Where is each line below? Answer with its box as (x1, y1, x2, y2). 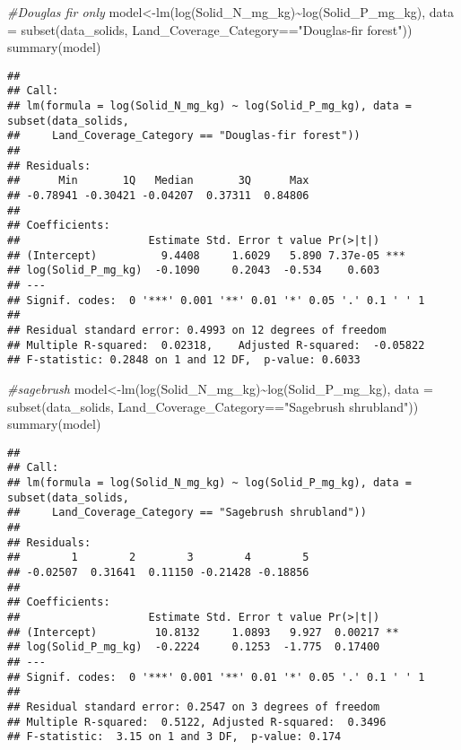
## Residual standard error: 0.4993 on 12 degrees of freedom (7, 323, 387, 336)
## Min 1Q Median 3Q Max (7, 174, 309, 187)
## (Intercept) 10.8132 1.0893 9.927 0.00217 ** (7, 625, 399, 639)
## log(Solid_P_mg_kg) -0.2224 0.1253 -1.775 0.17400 (7, 641, 380, 654)
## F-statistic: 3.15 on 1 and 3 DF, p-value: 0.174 (7, 730, 342, 744)
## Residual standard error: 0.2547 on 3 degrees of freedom (7, 700, 380, 713)
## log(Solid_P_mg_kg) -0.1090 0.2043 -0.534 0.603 (7, 264, 380, 277)
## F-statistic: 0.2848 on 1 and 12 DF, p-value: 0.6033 (7, 353, 361, 367)
